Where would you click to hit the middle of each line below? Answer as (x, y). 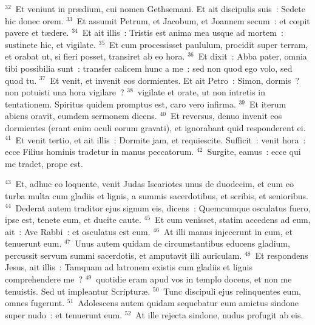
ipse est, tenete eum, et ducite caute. (73, 220)
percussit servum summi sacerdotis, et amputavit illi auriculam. (124, 255)
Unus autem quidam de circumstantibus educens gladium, (182, 243)
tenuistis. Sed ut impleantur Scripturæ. (78, 291)
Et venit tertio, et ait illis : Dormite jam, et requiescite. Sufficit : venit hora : (161, 139)
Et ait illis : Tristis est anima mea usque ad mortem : (183, 32)
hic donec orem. (34, 20)
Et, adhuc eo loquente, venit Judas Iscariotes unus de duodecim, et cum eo (155, 184)
